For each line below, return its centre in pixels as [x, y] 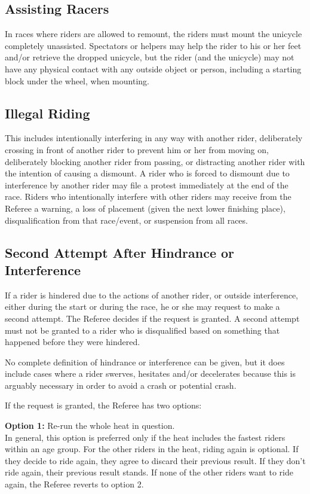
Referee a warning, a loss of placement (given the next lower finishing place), [145, 208]
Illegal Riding [47, 113]
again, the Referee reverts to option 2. [74, 484]
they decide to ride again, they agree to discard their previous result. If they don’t [155, 460]
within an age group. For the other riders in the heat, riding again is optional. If [152, 449]
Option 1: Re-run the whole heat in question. [90, 426]
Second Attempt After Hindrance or [120, 252]
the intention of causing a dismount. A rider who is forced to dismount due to [147, 173]
